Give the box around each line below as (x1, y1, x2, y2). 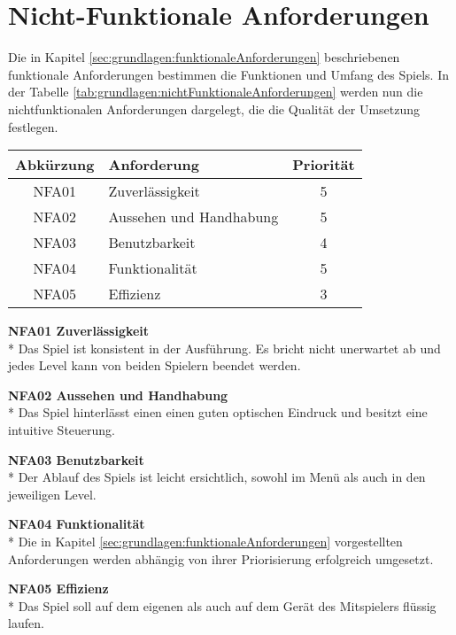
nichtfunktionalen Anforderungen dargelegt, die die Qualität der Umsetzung (8, 99, 421, 118)
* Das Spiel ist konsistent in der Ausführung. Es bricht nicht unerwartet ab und (8, 338, 441, 357)
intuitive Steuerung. (8, 421, 116, 439)
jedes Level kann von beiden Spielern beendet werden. (8, 356, 301, 375)
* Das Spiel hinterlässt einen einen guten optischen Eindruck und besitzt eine (8, 403, 428, 422)
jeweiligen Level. (8, 484, 97, 503)
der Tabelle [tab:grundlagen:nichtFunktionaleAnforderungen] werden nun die (8, 82, 423, 101)
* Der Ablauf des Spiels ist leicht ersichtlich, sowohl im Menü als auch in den (8, 468, 426, 486)
